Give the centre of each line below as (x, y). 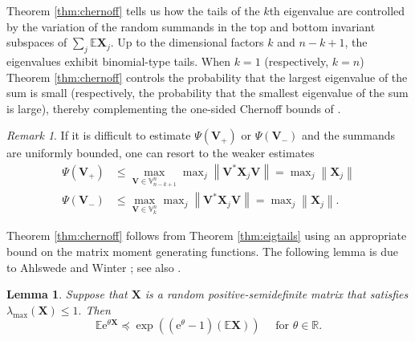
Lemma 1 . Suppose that (67, 294)
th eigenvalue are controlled (337, 10)
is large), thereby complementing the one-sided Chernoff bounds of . (174, 108)
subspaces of (37, 42)
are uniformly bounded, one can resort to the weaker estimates (161, 153)
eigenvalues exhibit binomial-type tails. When (119, 61)
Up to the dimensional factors (191, 42)
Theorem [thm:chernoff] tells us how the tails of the (133, 10)
